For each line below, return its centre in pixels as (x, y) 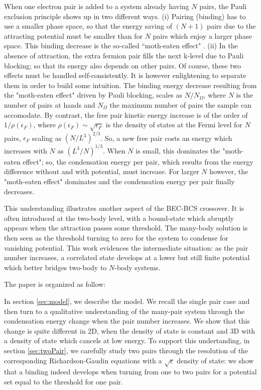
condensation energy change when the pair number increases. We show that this (127, 321)
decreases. (19, 191)
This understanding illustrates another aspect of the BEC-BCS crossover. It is (124, 208)
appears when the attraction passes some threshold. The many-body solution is (126, 228)
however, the (229, 171)
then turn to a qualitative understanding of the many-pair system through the (124, 311)
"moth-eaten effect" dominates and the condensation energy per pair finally (119, 181)
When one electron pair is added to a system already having (97, 6)
